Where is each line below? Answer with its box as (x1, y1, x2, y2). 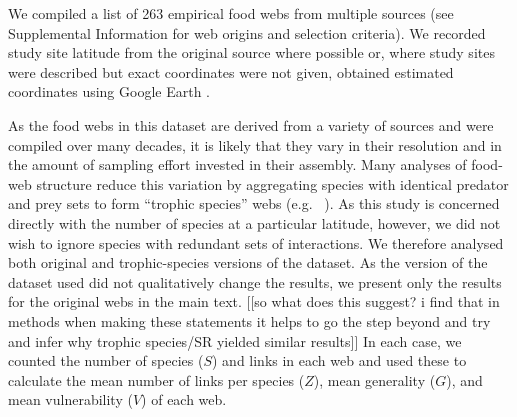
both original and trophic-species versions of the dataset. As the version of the (8, 252, 488, 273)
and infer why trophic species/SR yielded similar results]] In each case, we (8, 330, 462, 351)
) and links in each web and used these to (212, 350, 467, 371)
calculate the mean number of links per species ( (8, 369, 305, 390)
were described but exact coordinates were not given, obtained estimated (8, 61, 454, 82)
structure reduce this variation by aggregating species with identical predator (36, 173, 509, 194)
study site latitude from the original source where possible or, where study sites (8, 42, 495, 63)
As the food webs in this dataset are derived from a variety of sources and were (8, 114, 494, 135)
